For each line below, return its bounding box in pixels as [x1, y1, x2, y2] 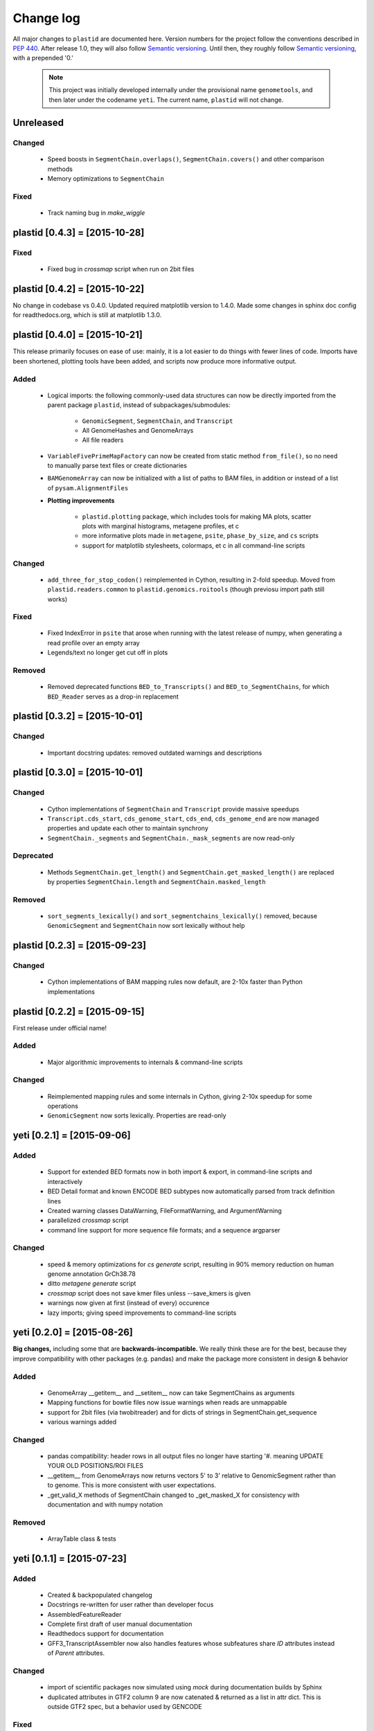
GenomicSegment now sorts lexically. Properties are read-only [47, 1111, 226, 1120]
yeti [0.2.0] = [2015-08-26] [12, 1327, 133, 1338]
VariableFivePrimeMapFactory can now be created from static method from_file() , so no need [47, 451, 338, 460]
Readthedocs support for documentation [47, 1629, 164, 1638]
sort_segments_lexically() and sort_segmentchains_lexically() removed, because [47, 912, 318, 920]
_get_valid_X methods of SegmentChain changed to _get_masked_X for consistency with [47, 1491, 300, 1499]
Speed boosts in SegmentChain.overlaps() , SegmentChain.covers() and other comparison [47, 155, 325, 163]
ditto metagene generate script [47, 1280, 136, 1288]
